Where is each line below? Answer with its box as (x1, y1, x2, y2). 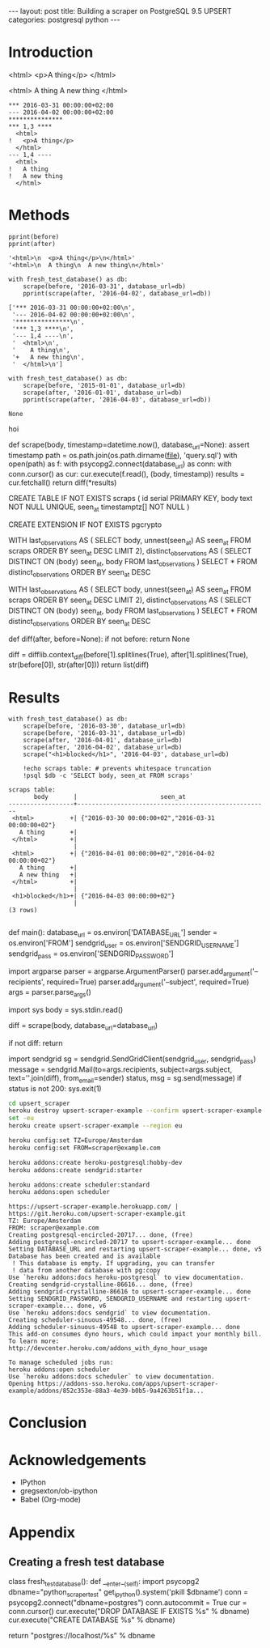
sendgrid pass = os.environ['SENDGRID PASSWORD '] (8, 949, 174, 960)
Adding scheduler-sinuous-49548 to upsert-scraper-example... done (8, 1323, 241, 1332)
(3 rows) (8, 907, 38, 915)
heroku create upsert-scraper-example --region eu (8, 1122, 183, 1130)
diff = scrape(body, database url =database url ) (8, 1021, 158, 1032)
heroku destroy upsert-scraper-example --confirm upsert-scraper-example (8, 1106, 263, 1115)
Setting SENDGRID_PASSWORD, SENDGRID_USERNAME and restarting (8, 1295, 222, 1303)
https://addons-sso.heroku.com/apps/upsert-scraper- (37, 1380, 219, 1388)
